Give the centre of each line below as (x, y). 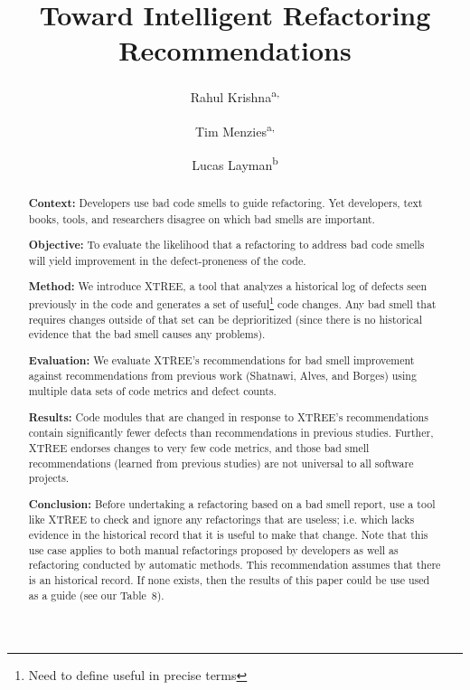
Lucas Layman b (235, 163)
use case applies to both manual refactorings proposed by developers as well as (213, 549)
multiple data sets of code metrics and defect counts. (152, 391)
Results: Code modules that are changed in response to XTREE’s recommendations (228, 417)
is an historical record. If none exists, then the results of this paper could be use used (229, 580)
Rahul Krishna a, (235, 95)
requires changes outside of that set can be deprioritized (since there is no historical (226, 319)
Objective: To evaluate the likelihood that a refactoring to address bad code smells (226, 245)
